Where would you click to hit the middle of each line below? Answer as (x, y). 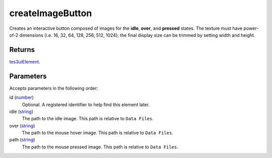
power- (251, 28)
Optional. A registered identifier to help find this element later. (86, 104)
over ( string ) (22, 126)
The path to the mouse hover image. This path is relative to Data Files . (97, 133)
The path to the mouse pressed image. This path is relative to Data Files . (100, 147)
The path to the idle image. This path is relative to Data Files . (88, 119)
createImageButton (51, 13)
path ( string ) (22, 140)
